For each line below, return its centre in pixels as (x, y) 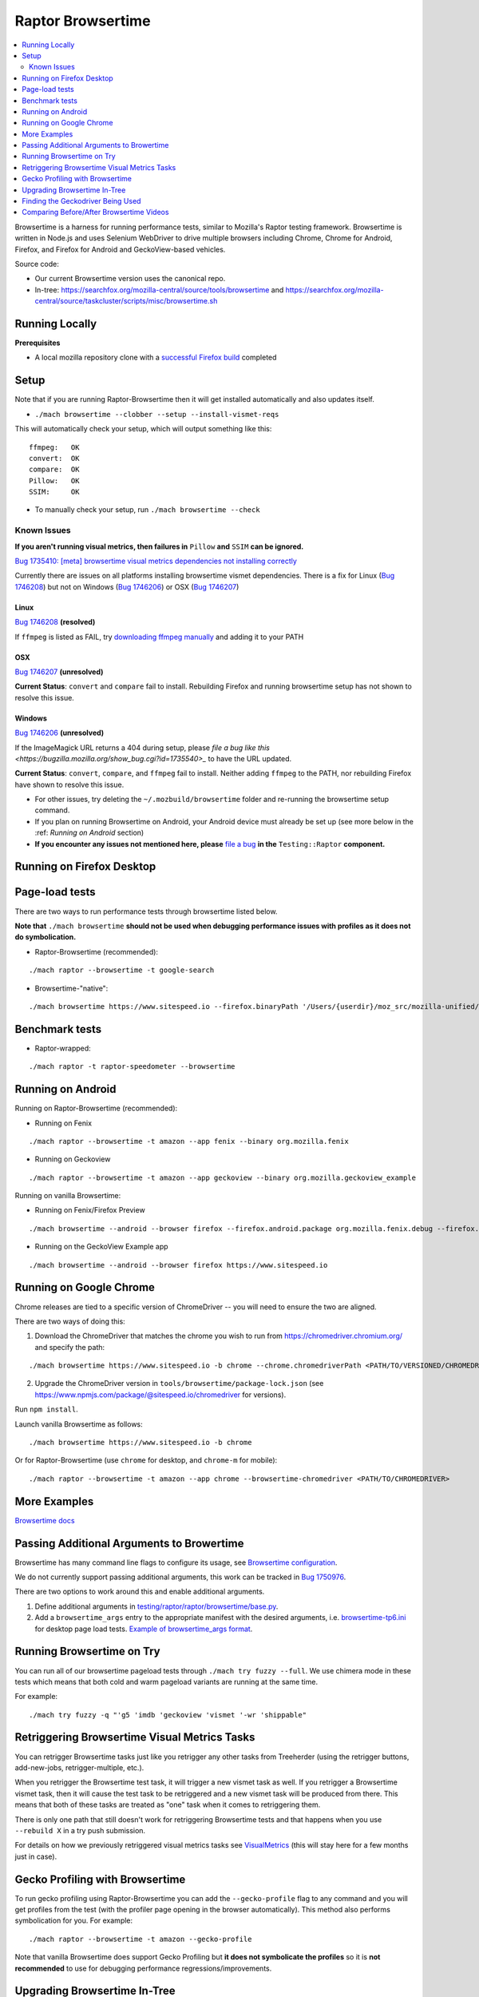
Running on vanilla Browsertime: (68, 1196)
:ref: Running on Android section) (89, 833)
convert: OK (54, 458)
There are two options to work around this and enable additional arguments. (140, 1592)
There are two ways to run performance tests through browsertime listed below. (146, 911)
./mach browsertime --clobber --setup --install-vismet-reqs (157, 414)
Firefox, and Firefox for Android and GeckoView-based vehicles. (120, 249)
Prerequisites (38, 343)
